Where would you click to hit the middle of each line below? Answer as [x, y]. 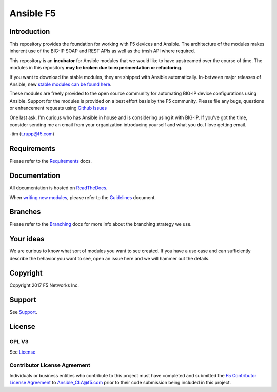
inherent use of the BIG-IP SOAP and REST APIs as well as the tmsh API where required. [102, 51]
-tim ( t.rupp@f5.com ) [32, 134]
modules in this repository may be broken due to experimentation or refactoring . [96, 68]
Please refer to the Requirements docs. [51, 161]
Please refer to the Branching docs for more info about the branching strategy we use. [101, 224]
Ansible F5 [33, 13]
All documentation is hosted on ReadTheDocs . [58, 188]
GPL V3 [19, 342]
